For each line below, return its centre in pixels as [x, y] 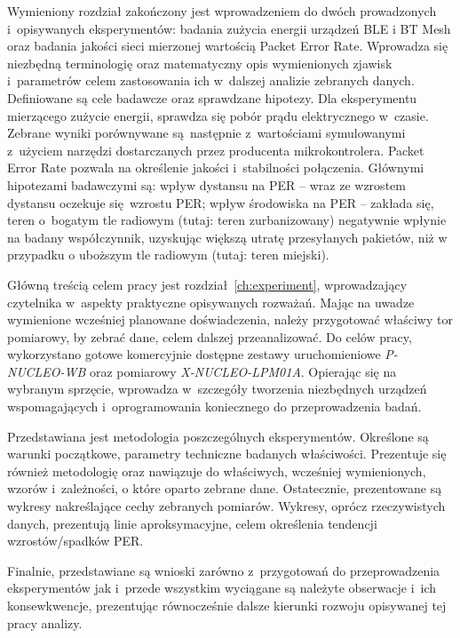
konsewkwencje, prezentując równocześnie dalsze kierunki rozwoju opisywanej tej [227, 605]
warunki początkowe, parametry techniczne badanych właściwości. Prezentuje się [227, 454]
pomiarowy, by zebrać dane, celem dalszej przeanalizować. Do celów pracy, [210, 336]
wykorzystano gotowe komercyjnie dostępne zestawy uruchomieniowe [194, 354]
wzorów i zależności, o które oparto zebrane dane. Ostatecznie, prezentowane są [225, 488]
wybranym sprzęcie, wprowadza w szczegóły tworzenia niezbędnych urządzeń [217, 389]
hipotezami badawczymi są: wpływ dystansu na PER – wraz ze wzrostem [206, 184]
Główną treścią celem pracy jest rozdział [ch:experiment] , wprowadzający [207, 284]
